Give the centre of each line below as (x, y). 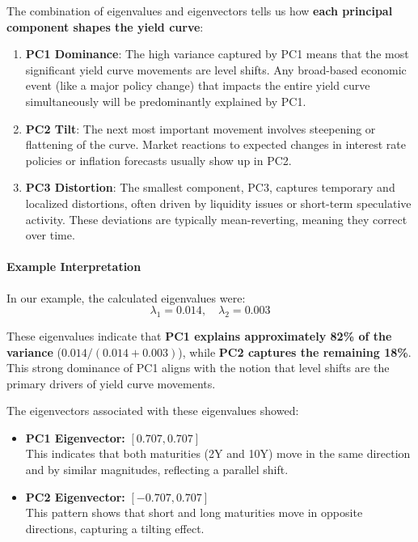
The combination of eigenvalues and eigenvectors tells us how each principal (200, 11)
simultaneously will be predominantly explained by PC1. (166, 101)
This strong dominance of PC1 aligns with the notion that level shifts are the (198, 368)
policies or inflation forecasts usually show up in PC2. (158, 160)
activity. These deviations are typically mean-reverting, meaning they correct (216, 219)
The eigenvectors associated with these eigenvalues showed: (153, 411)
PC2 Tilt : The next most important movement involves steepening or (201, 128)
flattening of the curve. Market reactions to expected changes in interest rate (215, 144)
